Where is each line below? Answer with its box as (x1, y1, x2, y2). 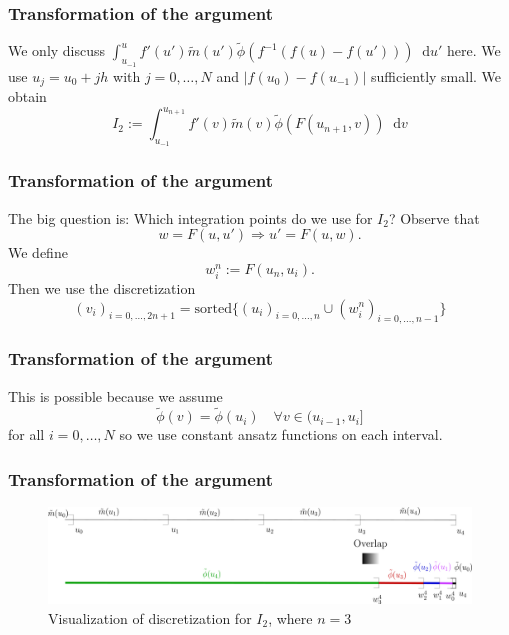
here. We (447, 40, 501, 61)
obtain (8, 86, 47, 107)
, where (268, 607, 313, 628)
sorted (194, 301, 232, 316)
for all (8, 424, 45, 445)
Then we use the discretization (8, 277, 196, 298)
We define (8, 242, 68, 263)
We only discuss (8, 40, 106, 61)
